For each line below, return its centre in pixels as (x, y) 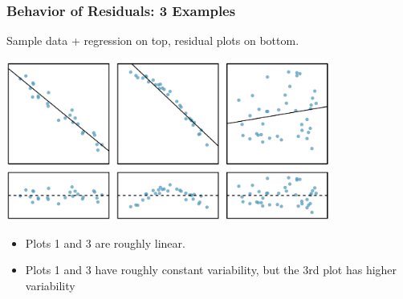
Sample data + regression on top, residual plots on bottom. (153, 40)
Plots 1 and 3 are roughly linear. (105, 242)
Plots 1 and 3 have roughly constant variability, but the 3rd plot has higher (211, 270)
